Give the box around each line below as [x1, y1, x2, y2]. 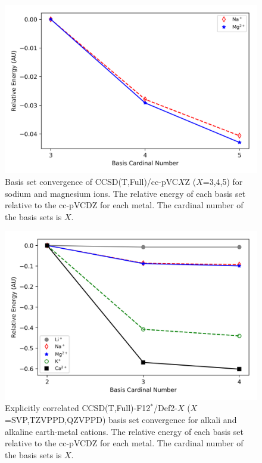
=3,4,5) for [202, 175, 243, 187]
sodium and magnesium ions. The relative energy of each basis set [5, 187, 246, 199]
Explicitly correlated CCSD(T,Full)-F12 [5, 402, 151, 414]
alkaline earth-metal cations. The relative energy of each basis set [5, 425, 244, 437]
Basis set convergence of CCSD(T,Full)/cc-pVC [5, 175, 178, 187]
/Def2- [154, 402, 177, 414]
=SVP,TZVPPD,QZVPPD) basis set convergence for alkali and [5, 413, 237, 425]
